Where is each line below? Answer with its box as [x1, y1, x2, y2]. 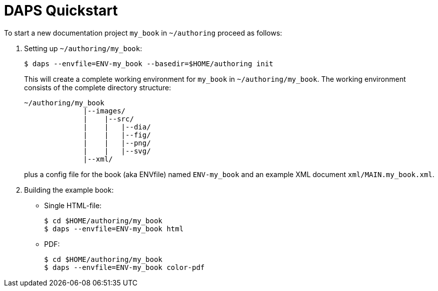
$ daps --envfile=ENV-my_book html [44, 224, 184, 233]
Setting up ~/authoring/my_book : [24, 44, 142, 53]
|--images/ [83, 106, 126, 115]
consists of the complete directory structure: [24, 83, 171, 92]
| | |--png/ [83, 138, 151, 147]
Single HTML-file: [44, 201, 102, 210]
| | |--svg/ [83, 147, 151, 155]
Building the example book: [24, 185, 114, 194]
